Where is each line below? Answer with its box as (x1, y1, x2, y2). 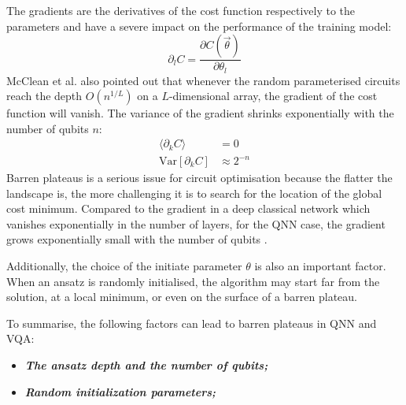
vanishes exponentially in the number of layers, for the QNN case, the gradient (6, 215, 386, 232)
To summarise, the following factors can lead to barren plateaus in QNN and (6, 314, 377, 331)
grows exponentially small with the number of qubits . (6, 231, 268, 247)
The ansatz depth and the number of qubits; (24, 356, 268, 373)
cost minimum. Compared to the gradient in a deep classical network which (6, 200, 371, 217)
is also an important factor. (254, 257, 386, 273)
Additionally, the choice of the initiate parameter (6, 257, 242, 273)
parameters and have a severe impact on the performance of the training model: (6, 17, 392, 34)
